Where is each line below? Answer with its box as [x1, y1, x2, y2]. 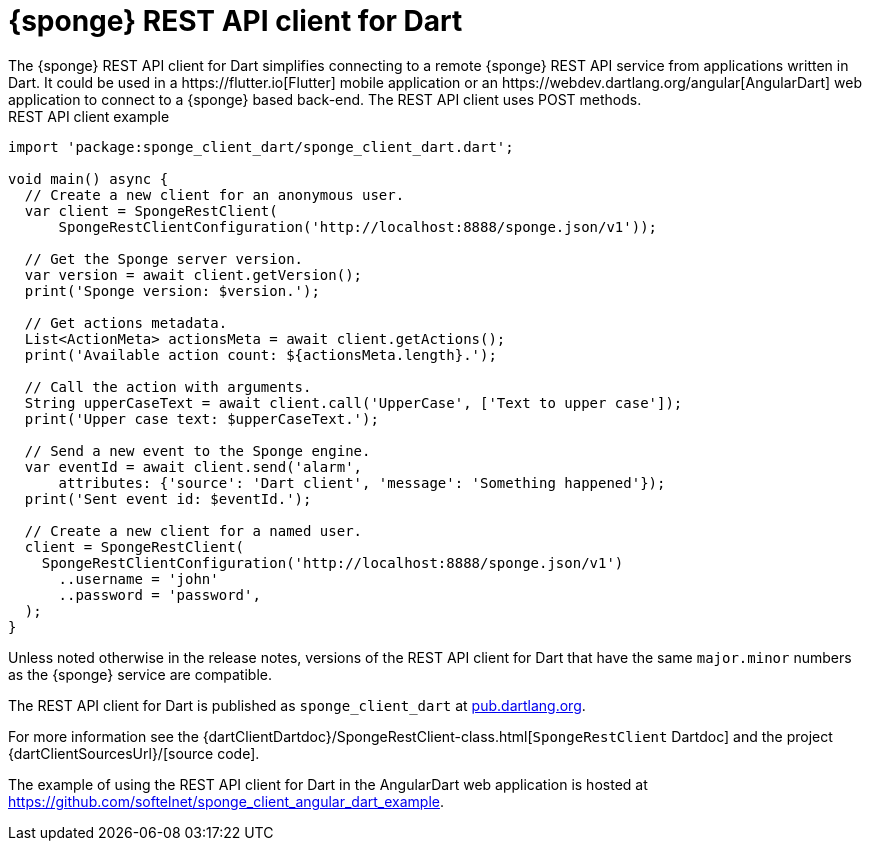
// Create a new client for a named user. [24, 522, 363, 539]
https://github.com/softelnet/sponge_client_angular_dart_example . [8, 792, 445, 810]
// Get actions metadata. [24, 314, 228, 331]
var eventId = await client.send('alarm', [24, 458, 363, 475]
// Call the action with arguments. [24, 378, 312, 395]
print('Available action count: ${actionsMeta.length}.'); [24, 346, 497, 363]
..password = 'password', [58, 586, 261, 603]
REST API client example [8, 107, 170, 125]
